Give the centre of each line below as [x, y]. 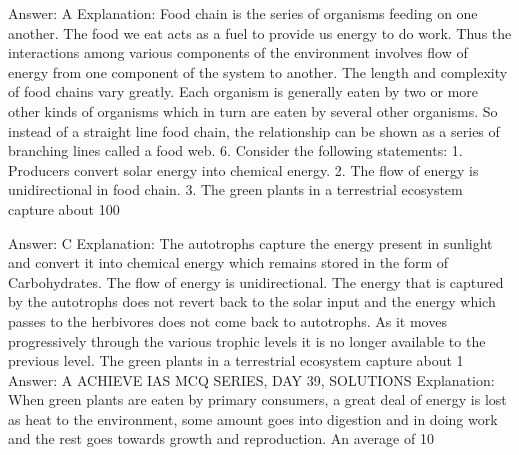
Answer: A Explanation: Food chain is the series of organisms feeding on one [243, 13]
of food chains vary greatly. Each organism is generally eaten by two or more [243, 91]
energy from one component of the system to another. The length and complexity [258, 71]
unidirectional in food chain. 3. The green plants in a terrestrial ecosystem [235, 189]
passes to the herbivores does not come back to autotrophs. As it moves [227, 320]
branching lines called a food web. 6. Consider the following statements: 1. [235, 150]
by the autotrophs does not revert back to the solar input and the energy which [252, 301]
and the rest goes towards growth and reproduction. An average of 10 [221, 438]
